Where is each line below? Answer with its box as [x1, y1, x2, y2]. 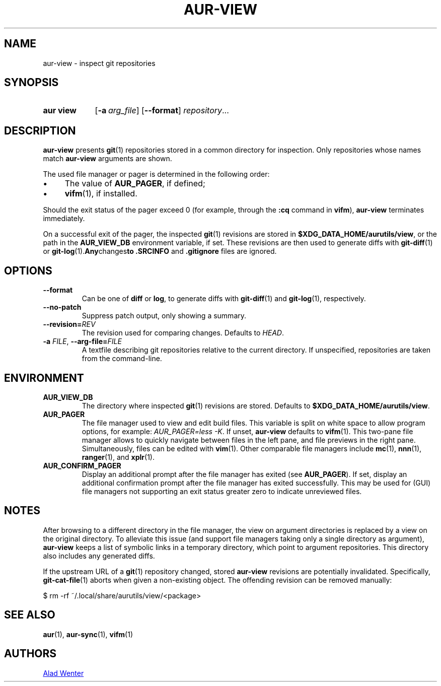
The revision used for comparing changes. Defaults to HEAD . [82, 328, 284, 337]
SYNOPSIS [4, 76, 59, 89]
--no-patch [43, 303, 82, 312]
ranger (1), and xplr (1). [82, 452, 155, 461]
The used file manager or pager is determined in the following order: [43, 170, 270, 179]
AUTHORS [4, 647, 57, 660]
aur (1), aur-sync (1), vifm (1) [43, 630, 133, 639]
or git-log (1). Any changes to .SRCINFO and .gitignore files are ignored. [43, 247, 277, 256]
